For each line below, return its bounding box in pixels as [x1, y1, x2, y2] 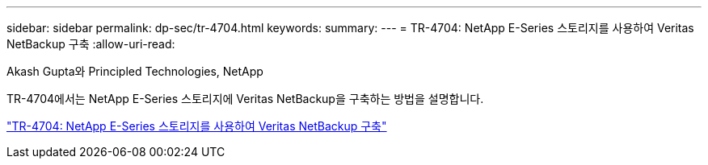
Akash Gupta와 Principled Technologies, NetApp [6, 64, 263, 78]
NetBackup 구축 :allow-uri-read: [6, 37, 175, 51]
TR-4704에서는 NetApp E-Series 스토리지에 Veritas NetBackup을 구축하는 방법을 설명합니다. [6, 92, 484, 105]
